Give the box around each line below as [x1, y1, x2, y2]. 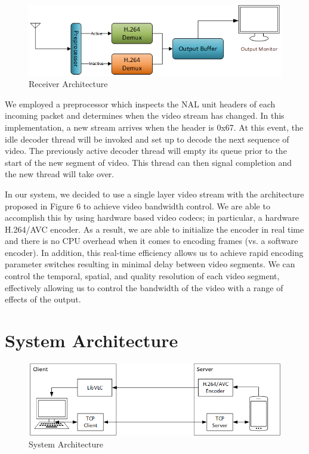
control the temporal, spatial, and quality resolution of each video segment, [5, 270, 280, 282]
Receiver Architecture [29, 78, 108, 90]
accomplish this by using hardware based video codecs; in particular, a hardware [5, 211, 299, 224]
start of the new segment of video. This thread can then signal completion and [5, 156, 292, 168]
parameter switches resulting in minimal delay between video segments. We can [5, 258, 295, 270]
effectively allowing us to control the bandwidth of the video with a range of [5, 281, 283, 294]
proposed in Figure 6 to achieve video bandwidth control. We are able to [5, 199, 270, 212]
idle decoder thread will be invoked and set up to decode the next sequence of [5, 132, 289, 145]
